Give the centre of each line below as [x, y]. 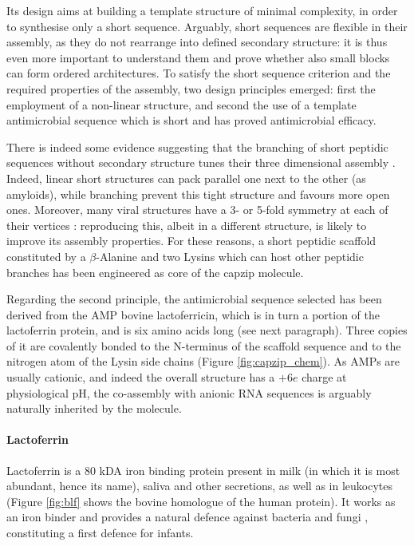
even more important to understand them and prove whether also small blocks [198, 57]
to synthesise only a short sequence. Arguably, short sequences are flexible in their [207, 26]
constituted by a [46, 256]
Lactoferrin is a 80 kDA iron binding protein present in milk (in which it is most [203, 470]
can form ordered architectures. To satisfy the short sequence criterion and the [199, 73]
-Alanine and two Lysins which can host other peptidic [230, 256]
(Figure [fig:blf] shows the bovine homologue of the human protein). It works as [201, 501]
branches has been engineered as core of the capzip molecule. [155, 272]
